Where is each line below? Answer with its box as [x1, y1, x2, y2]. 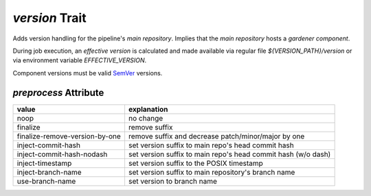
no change [128, 113, 164, 123]
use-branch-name [16, 176, 76, 186]
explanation [128, 104, 168, 114]
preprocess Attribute [12, 86, 104, 99]
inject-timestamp [16, 158, 72, 168]
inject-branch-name [16, 167, 82, 177]
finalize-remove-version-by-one [16, 131, 122, 140]
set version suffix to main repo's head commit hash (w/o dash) [128, 149, 331, 159]
